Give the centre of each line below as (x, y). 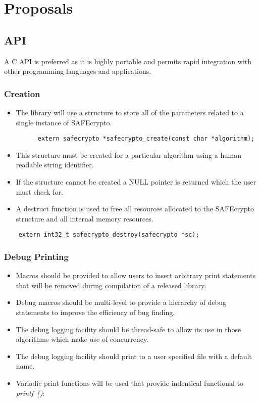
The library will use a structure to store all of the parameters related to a (130, 112)
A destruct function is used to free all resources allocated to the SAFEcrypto (135, 209)
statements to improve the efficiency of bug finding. (95, 312)
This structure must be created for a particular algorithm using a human (129, 154)
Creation (22, 93)
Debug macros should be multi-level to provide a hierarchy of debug (121, 302)
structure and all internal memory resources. (85, 218)
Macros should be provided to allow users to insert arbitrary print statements (136, 275)
